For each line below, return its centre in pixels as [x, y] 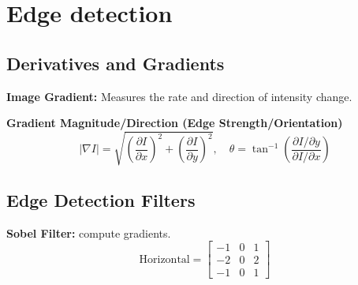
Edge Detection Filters [101, 199]
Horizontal [164, 259]
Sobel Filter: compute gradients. [89, 232]
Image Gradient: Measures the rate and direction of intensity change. [179, 96]
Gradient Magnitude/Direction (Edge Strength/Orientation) [175, 123]
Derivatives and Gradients [116, 63]
